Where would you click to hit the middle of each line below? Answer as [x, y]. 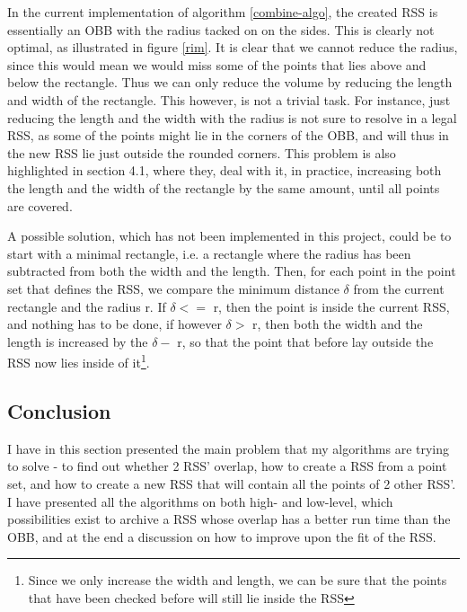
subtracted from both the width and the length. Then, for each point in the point [232, 271]
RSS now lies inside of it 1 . [79, 361]
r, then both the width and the [338, 324]
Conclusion [59, 410]
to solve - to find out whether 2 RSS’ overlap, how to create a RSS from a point [227, 466]
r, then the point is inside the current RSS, [331, 306]
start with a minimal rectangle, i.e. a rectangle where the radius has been [209, 253]
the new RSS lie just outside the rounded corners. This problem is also [202, 152]
